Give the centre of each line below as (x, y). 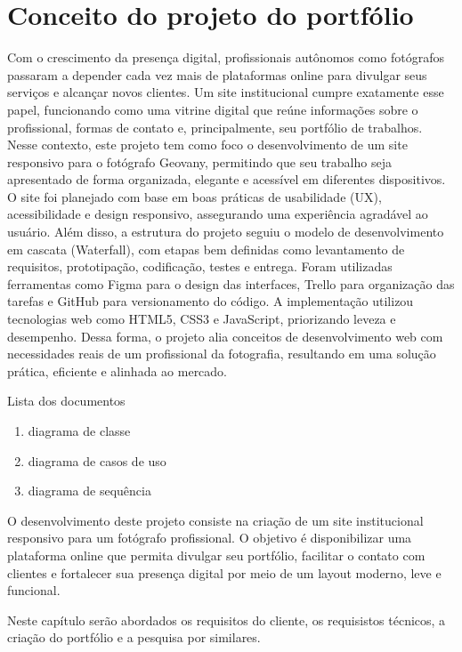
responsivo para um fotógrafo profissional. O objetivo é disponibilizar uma (210, 538)
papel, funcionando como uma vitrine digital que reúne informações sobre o (213, 109)
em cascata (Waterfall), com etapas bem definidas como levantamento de (206, 249)
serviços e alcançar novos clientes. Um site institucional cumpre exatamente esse (226, 92)
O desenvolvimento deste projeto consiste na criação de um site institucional (215, 520)
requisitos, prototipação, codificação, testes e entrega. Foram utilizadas (200, 266)
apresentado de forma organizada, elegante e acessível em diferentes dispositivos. (227, 179)
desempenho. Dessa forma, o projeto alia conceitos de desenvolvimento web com (225, 336)
